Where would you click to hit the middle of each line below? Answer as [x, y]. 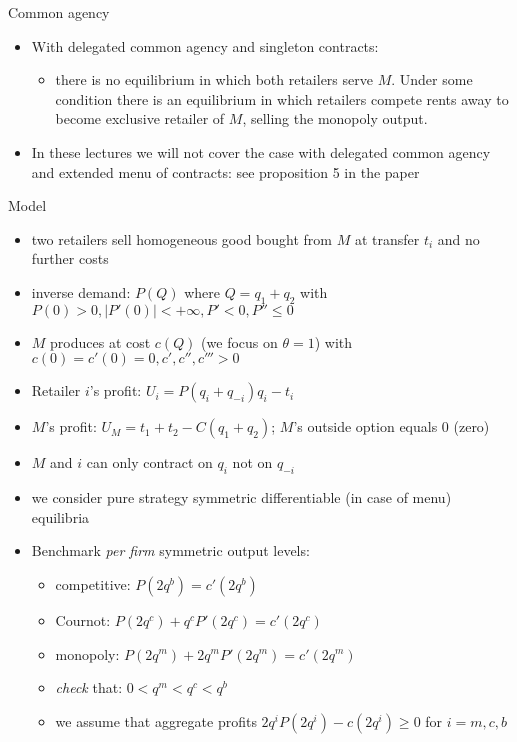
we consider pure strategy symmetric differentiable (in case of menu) [241, 497]
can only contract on [149, 462]
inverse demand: [81, 291]
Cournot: [83, 619]
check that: [89, 687]
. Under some [432, 79]
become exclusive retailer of [140, 118]
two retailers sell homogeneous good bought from [181, 238]
